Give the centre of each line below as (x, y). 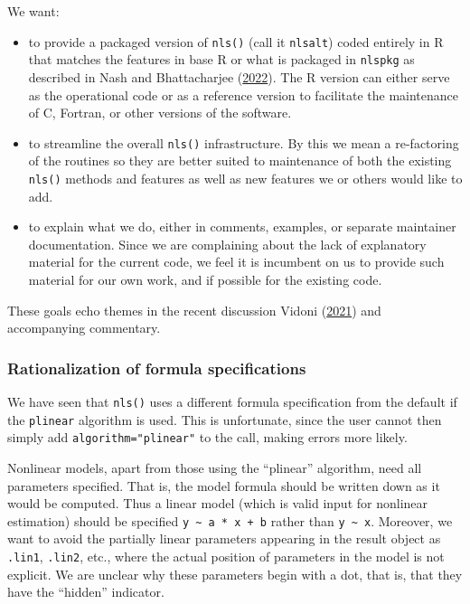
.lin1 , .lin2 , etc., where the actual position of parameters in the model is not (226, 556)
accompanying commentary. (84, 328)
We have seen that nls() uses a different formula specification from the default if (232, 401)
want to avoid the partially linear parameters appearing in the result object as (224, 538)
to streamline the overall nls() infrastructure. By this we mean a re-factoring (244, 142)
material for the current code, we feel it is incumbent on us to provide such (236, 262)
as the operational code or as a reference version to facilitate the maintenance (244, 94)
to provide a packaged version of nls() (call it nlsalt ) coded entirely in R (236, 41)
